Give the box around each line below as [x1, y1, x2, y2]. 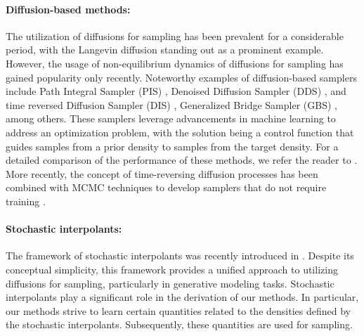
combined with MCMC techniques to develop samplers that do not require [6, 180, 327, 195]
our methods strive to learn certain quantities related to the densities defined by [6, 303, 351, 318]
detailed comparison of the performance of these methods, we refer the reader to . [6, 153, 358, 167]
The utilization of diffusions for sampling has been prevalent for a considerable [6, 28, 344, 43]
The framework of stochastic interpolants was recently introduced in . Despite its [6, 248, 354, 263]
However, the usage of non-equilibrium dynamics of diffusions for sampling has [6, 56, 344, 70]
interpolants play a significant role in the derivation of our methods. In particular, [6, 290, 359, 304]
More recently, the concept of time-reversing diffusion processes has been [6, 166, 318, 181]
